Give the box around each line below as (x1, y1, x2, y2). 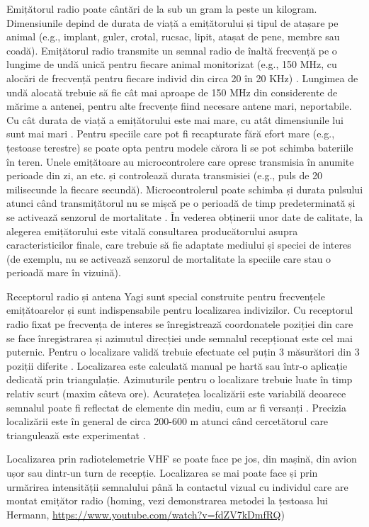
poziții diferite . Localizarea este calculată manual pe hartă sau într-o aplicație (6, 358, 348, 373)
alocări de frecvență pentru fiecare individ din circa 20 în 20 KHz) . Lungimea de (6, 70, 358, 85)
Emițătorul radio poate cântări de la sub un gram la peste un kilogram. (6, 1, 317, 16)
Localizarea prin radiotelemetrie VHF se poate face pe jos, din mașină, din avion (6, 451, 357, 466)
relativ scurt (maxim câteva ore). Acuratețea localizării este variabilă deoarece (6, 386, 346, 401)
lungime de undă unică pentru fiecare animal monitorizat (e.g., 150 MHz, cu (6, 57, 337, 72)
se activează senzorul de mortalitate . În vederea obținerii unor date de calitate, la (6, 209, 363, 224)
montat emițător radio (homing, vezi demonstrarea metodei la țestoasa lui (6, 493, 328, 508)
